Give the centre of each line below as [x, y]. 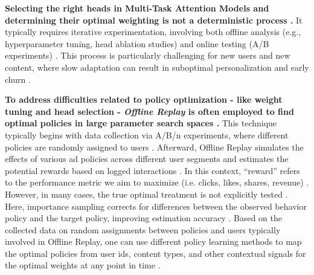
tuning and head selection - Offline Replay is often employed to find [149, 111]
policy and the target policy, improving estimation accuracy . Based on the [143, 218]
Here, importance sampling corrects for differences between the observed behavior [156, 206]
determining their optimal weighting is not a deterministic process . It [154, 20]
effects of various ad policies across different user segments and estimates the [147, 159]
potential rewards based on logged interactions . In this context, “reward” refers [152, 170]
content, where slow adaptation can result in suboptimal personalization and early [157, 67]
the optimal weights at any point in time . [83, 265]
